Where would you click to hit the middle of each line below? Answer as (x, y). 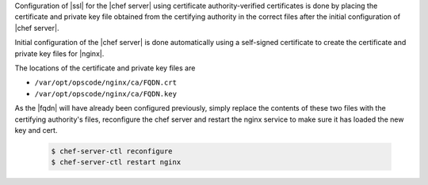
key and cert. (36, 130)
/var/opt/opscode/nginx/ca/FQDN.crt (106, 83)
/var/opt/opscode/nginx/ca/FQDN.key (106, 94)
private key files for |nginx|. (59, 53)
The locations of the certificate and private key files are (105, 68)
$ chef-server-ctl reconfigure (112, 151)
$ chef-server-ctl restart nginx (116, 162)
